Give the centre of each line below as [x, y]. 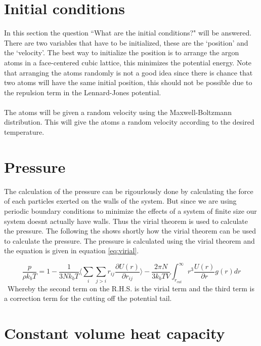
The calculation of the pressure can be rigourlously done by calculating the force [129, 191]
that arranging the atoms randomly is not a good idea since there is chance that [128, 72]
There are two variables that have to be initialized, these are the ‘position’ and [126, 42]
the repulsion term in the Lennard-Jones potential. [83, 92]
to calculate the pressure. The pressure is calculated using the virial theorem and [129, 240]
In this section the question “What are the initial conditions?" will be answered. [128, 33]
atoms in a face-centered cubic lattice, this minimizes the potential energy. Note [128, 62]
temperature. [24, 132]
